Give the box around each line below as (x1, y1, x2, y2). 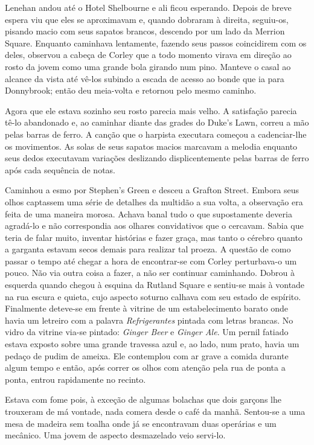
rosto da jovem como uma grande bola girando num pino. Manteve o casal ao (5, 60, 291, 72)
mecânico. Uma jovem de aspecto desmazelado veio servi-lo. (5, 429, 226, 441)
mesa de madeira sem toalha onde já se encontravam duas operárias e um (5, 417, 277, 429)
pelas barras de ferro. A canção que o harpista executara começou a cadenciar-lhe (5, 127, 307, 140)
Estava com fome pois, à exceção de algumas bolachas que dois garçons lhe (5, 393, 281, 406)
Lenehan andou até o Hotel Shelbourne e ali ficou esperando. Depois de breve (5, 1, 292, 13)
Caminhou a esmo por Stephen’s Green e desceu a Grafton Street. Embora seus (5, 184, 300, 196)
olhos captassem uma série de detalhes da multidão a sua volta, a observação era (5, 195, 303, 208)
